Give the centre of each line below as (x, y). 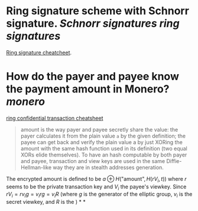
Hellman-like (36, 167)
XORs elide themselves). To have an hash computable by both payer (104, 155)
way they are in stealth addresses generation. (108, 167)
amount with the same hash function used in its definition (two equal (104, 148)
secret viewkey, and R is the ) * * (46, 202)
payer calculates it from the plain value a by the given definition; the (103, 136)
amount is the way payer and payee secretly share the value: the (99, 129)
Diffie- (174, 161)
